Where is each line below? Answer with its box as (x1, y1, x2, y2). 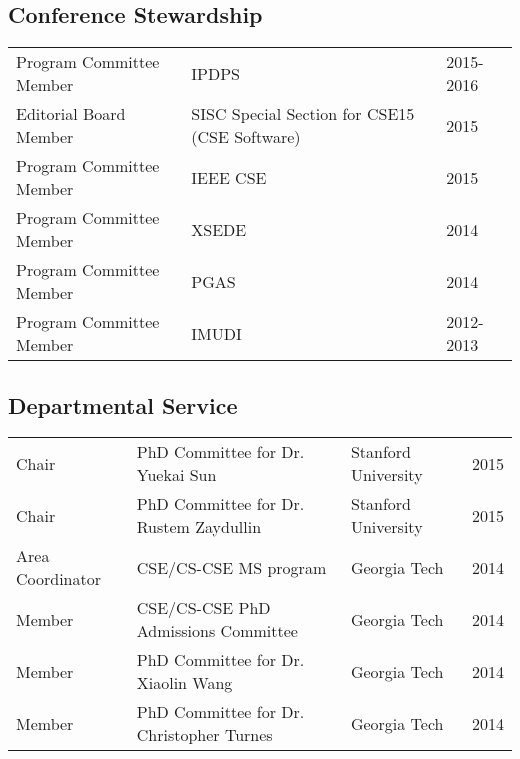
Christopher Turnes (136, 723, 273, 747)
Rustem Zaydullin (136, 515, 262, 539)
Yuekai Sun (136, 463, 217, 487)
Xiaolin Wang (136, 671, 233, 695)
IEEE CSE (191, 165, 267, 189)
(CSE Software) (191, 125, 301, 149)
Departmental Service (8, 389, 238, 420)
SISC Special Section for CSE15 (191, 102, 415, 126)
